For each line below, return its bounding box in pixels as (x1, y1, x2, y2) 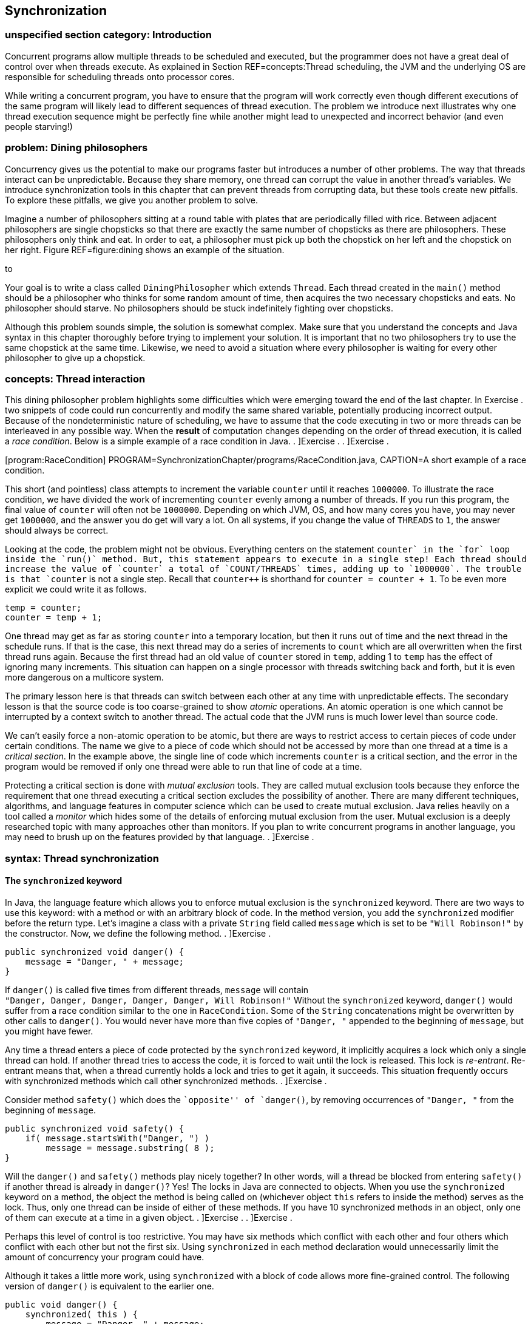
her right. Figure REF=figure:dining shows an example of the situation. (5, 244, 285, 255)
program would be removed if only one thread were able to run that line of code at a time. (5, 761, 362, 772)
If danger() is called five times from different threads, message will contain (5, 984, 309, 995)
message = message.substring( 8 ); (46, 1142, 215, 1153)
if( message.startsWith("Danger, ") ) (25, 1133, 210, 1143)
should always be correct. (5, 525, 109, 536)
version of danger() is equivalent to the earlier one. (5, 1280, 214, 1291)
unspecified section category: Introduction (5, 29, 212, 41)
